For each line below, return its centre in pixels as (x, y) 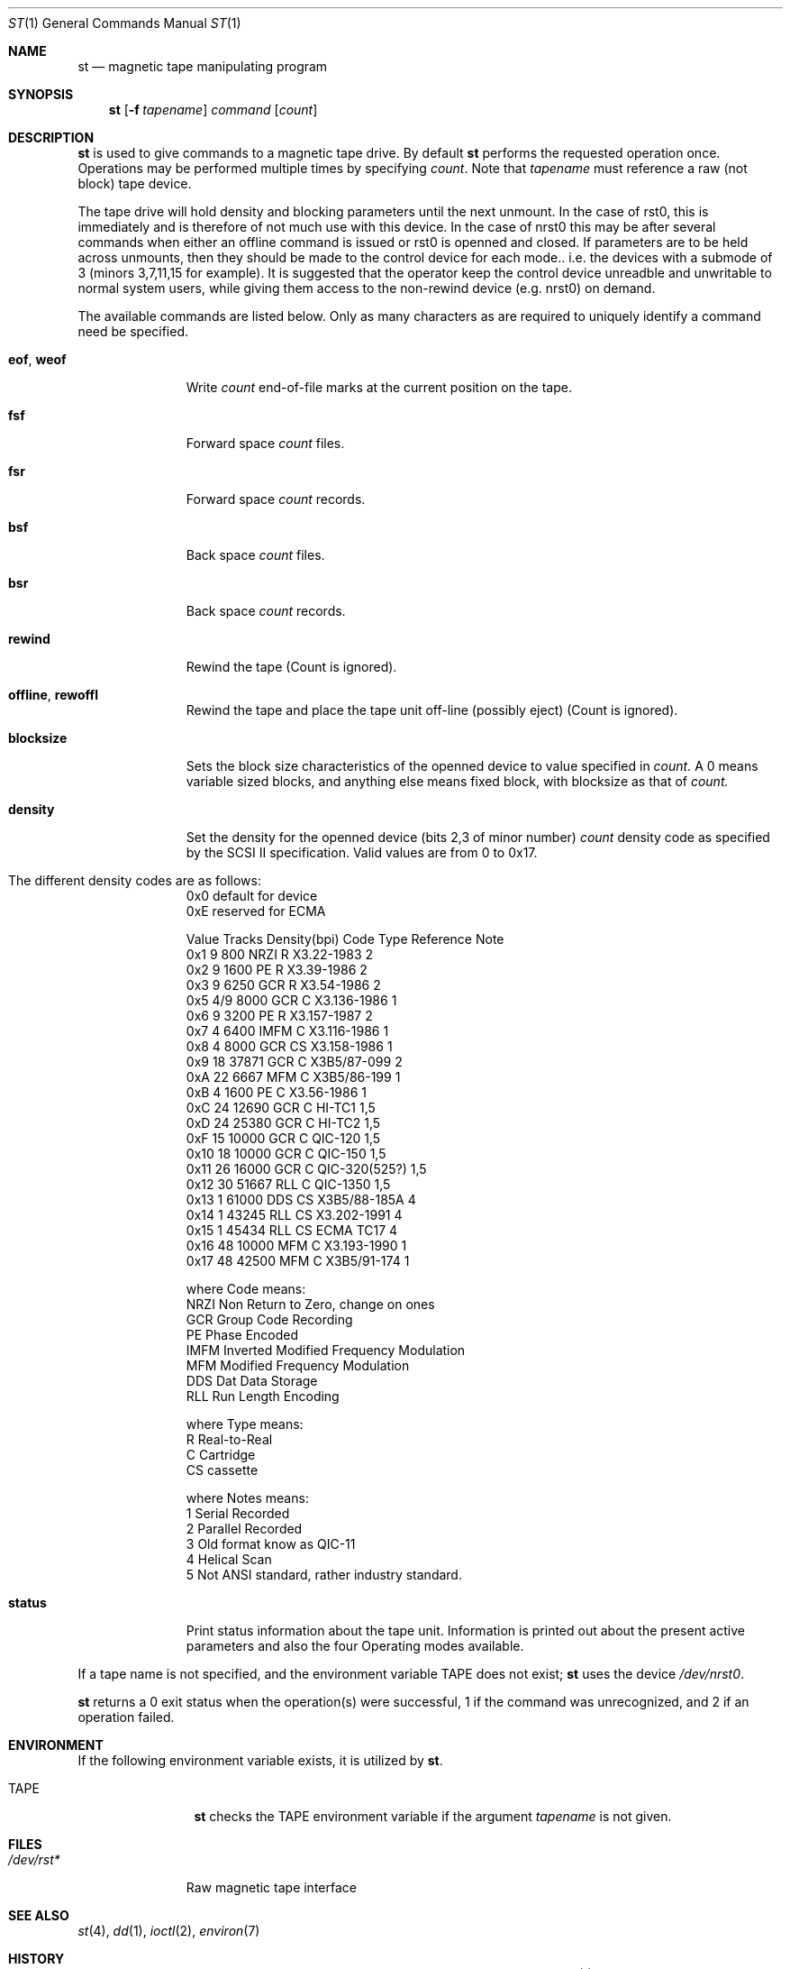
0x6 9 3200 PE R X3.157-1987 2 (279, 1016)
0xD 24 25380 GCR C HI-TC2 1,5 (283, 1123)
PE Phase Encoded (242, 1335)
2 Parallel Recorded (244, 1529)
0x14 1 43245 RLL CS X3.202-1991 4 (294, 1215)
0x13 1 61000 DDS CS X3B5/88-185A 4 (301, 1200)
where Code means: (246, 1289)
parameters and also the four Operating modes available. (355, 1646)
